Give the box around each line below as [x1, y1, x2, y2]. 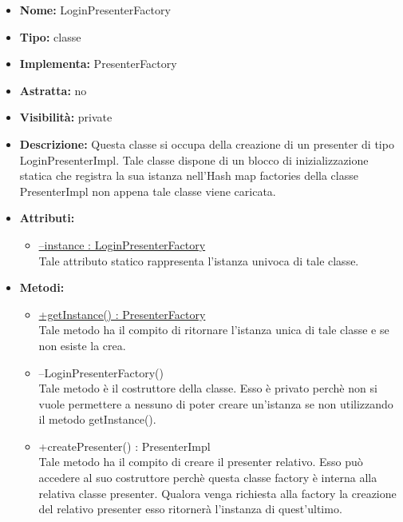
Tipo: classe [19, 28, 81, 45]
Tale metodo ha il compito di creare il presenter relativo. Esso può [38, 453, 363, 470]
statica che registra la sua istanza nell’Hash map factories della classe [19, 167, 358, 184]
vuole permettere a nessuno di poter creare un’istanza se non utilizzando [38, 395, 393, 412]
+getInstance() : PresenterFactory [38, 305, 206, 322]
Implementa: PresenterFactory [19, 55, 177, 72]
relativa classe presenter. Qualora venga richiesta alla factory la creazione [38, 484, 397, 501]
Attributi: [19, 209, 75, 226]
